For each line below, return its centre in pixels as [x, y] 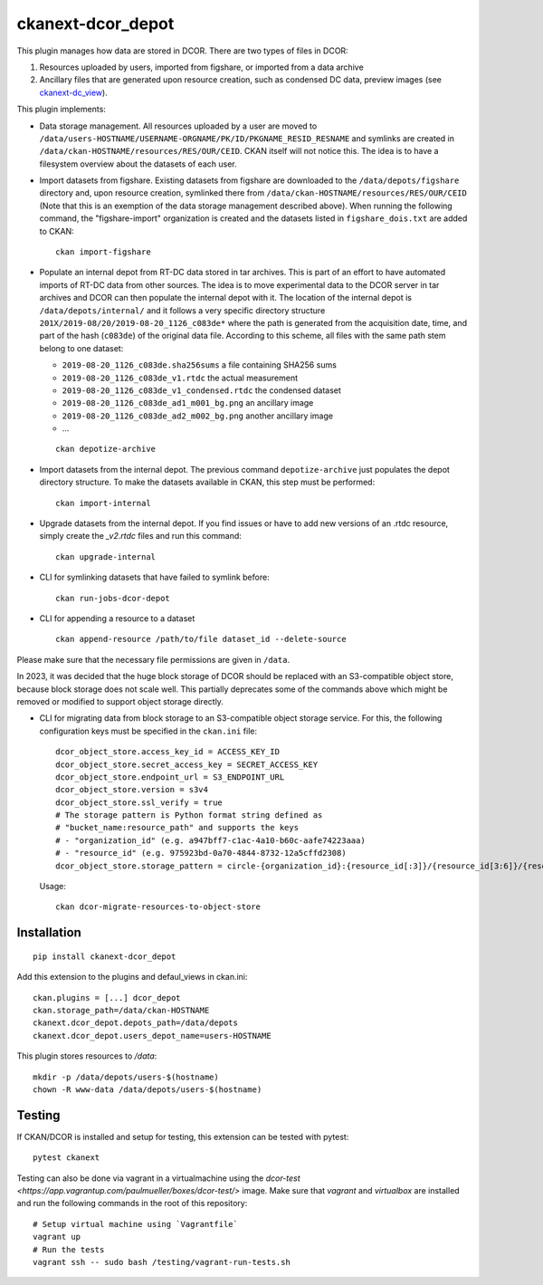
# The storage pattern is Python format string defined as [189, 815]
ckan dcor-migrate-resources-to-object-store [158, 907]
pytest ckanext [67, 1158]
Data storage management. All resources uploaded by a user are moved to [178, 126]
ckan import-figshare [103, 252]
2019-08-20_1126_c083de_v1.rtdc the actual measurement [180, 378]
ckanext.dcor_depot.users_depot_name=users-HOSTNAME [152, 1036]
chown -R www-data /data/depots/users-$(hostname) [148, 1089]
